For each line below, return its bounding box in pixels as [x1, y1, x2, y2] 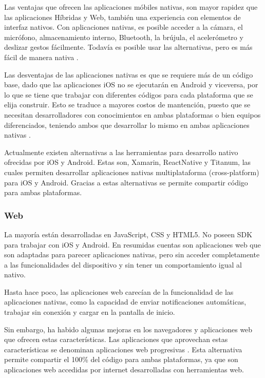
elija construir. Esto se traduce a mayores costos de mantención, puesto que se [4, 99, 251, 110]
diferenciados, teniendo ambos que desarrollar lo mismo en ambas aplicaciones [4, 119, 250, 130]
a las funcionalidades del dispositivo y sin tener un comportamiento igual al [4, 259, 242, 270]
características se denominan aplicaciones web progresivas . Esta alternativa [4, 344, 242, 354]
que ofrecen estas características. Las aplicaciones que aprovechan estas [4, 334, 228, 345]
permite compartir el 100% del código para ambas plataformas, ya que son [4, 354, 238, 365]
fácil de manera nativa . [4, 51, 79, 62]
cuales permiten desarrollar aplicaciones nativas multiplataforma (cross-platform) [4, 166, 259, 177]
